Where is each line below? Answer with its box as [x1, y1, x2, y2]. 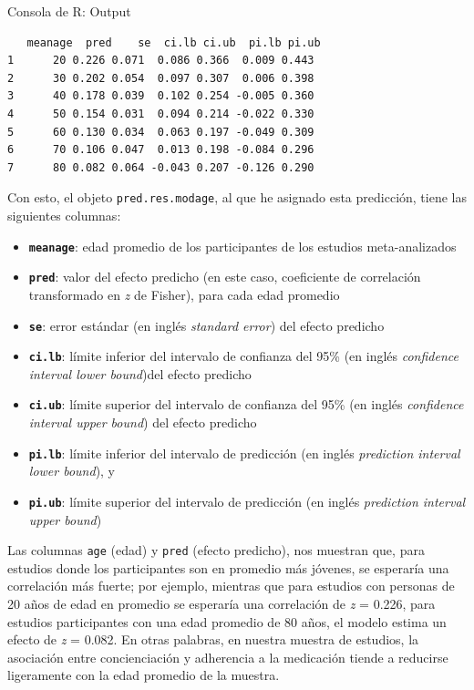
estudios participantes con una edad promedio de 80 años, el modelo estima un [7, 612, 447, 631]
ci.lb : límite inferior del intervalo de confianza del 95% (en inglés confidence [28, 346, 459, 366]
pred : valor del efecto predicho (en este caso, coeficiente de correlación [28, 267, 421, 286]
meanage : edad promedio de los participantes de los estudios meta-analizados [28, 236, 457, 255]
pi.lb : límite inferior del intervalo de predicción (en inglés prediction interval [28, 443, 460, 462]
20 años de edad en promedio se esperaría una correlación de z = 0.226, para [7, 594, 436, 613]
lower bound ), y [28, 461, 116, 480]
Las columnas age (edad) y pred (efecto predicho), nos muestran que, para [7, 541, 425, 560]
